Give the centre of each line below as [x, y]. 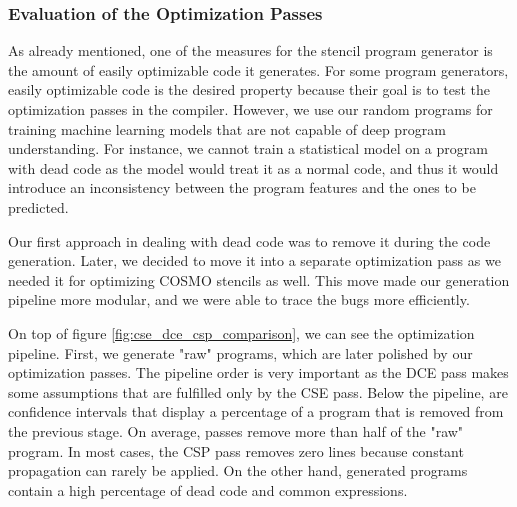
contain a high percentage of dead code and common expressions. [208, 489]
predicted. [38, 206]
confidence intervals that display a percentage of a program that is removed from [256, 411]
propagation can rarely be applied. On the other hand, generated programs [238, 470]
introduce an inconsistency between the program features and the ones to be [242, 187]
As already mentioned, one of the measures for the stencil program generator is [250, 50]
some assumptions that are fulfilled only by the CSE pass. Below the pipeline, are [258, 391]
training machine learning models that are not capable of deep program [227, 128]
